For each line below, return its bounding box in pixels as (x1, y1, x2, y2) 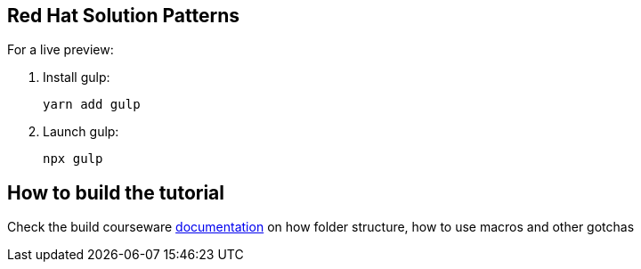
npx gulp (43, 151, 103, 167)
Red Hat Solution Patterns (7, 4, 240, 27)
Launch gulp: (43, 124, 119, 140)
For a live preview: (7, 42, 114, 58)
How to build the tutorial (7, 181, 224, 204)
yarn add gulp (43, 97, 141, 112)
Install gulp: (43, 69, 110, 86)
